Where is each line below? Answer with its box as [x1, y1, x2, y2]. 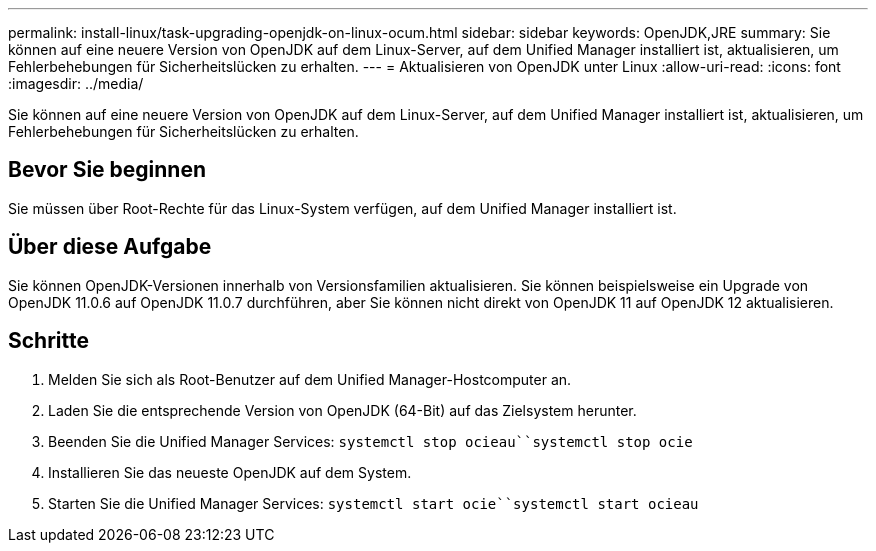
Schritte [8, 328, 89, 354]
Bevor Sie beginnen [8, 157, 207, 183]
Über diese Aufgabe [8, 234, 212, 260]
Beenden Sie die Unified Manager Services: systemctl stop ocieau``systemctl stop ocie [48, 432, 693, 450]
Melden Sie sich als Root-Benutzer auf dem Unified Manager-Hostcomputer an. [48, 370, 572, 388]
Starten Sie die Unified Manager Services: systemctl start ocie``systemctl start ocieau [48, 494, 699, 512]
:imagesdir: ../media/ [8, 75, 144, 92]
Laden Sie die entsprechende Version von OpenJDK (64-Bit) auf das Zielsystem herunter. [48, 401, 637, 419]
